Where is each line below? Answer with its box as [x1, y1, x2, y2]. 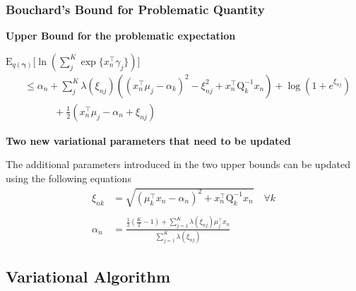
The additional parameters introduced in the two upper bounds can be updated [6, 157, 351, 172]
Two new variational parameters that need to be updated [6, 133, 291, 148]
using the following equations [6, 171, 131, 186]
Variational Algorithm [6, 266, 171, 287]
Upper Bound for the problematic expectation [6, 28, 236, 43]
